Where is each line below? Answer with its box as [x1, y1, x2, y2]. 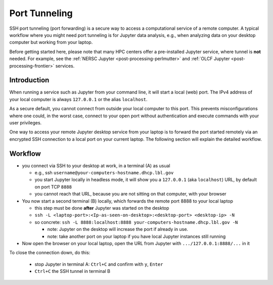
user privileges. [9, 119, 42, 126]
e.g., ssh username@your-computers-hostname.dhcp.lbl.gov [34, 170, 174, 176]
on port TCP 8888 [34, 183, 72, 189]
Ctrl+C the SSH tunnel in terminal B [34, 268, 111, 274]
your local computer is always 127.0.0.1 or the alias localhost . [9, 96, 148, 102]
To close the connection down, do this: [9, 250, 90, 256]
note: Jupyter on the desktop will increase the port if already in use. [47, 226, 189, 232]
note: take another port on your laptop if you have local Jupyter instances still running [47, 233, 226, 240]
